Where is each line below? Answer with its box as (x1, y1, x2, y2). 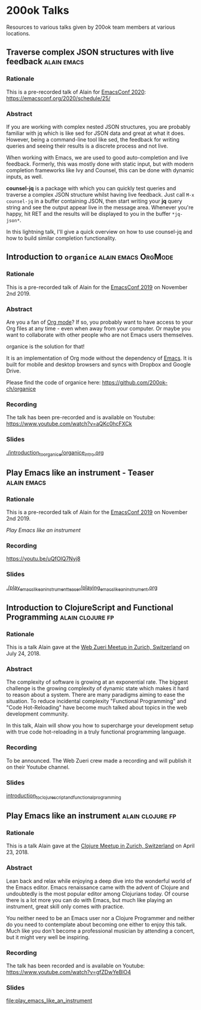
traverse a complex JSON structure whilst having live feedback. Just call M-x (6, 191, 194, 198)
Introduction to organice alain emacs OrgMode (6, 252, 173, 262)
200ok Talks (6, 4, 69, 17)
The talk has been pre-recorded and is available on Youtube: (6, 414, 156, 421)
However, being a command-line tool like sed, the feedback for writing (6, 136, 179, 143)
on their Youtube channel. (6, 763, 70, 771)
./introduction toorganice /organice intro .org (6, 449, 104, 458)
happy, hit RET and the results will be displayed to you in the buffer (6, 210, 171, 217)
